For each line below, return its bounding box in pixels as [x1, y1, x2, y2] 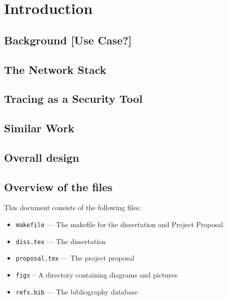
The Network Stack [4, 61, 106, 77]
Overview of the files [4, 179, 113, 194]
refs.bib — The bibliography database [15, 286, 138, 297]
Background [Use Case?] [4, 32, 132, 47]
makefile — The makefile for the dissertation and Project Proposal [15, 219, 223, 230]
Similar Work [4, 120, 75, 136]
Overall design [4, 149, 79, 165]
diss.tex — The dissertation [15, 236, 106, 246]
